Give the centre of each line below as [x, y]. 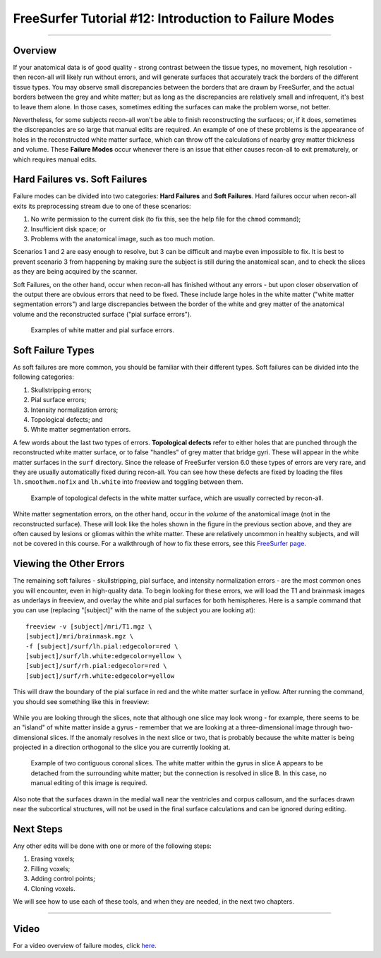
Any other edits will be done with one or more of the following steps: [112, 846]
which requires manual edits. [55, 159]
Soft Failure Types [54, 350]
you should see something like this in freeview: [81, 701]
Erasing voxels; [53, 859]
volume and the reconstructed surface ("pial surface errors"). [102, 314]
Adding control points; [63, 879]
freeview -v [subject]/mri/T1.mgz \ [89, 626]
